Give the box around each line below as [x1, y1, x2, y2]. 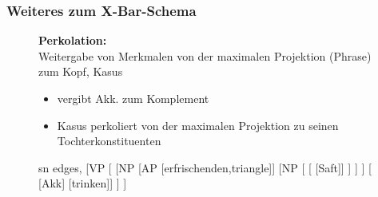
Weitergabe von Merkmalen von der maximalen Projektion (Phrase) [38, 47, 372, 64]
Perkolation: [38, 32, 107, 49]
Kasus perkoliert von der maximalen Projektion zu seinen [57, 116, 339, 133]
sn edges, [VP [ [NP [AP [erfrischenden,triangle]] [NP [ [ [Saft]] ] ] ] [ [38, 159, 372, 175]
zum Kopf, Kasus [38, 63, 123, 80]
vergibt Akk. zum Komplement [57, 90, 209, 106]
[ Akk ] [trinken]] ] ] [38, 175, 127, 191]
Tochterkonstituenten [57, 132, 161, 149]
